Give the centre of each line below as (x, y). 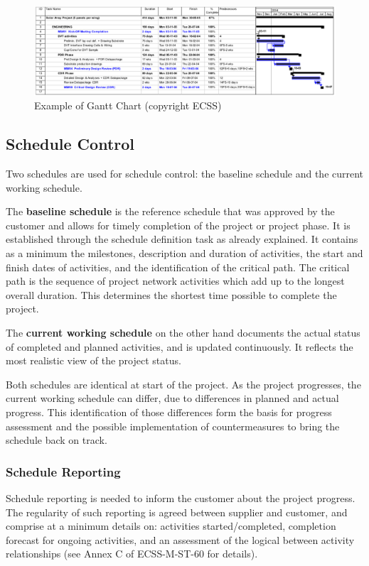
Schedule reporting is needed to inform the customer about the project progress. (181, 498)
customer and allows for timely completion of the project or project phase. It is (178, 225)
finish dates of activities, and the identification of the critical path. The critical (178, 267)
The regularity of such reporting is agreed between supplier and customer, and (177, 512)
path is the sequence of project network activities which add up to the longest (175, 281)
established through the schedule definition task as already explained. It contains (182, 239)
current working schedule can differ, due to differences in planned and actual (172, 398)
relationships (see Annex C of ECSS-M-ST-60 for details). (132, 554)
